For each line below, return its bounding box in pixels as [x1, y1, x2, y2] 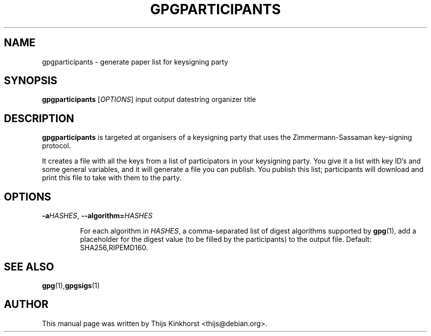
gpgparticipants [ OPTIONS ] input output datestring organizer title [42, 95, 256, 104]
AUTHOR [4, 298, 49, 311]
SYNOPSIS [4, 74, 58, 87]
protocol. [42, 141, 71, 150]
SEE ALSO [4, 260, 54, 273]
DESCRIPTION [4, 112, 74, 125]
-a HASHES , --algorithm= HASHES [42, 211, 153, 220]
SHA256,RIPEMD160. [80, 243, 148, 252]
